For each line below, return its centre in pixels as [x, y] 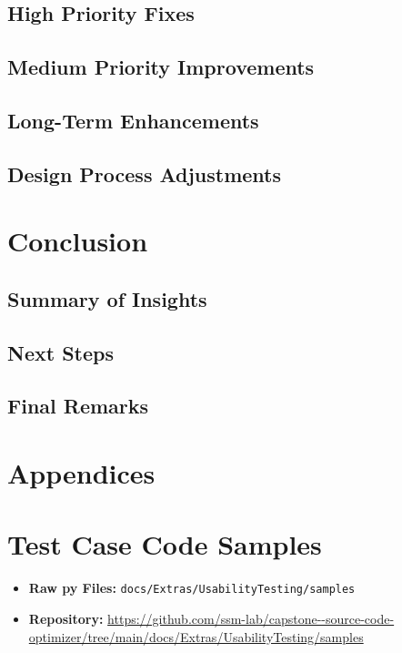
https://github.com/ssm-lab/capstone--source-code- [251, 618]
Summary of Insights [107, 298]
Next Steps [60, 352]
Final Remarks [78, 406]
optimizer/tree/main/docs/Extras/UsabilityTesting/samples [196, 636]
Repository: [66, 618]
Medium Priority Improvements [161, 67]
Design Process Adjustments [145, 173]
